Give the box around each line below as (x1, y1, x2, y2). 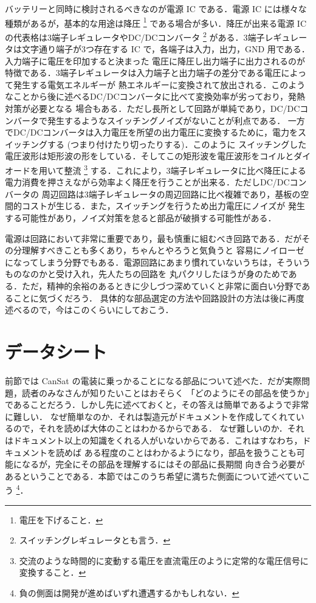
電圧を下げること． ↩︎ (19, 513, 103, 526)
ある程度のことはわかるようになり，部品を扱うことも (84, 446, 297, 458)
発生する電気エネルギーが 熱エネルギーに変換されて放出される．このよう (13, 78, 306, 91)
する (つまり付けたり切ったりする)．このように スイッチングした (47, 137, 307, 150)
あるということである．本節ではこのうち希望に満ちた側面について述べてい (5, 469, 302, 482)
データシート (5, 339, 108, 364)
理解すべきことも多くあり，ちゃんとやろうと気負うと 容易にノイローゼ (21, 244, 304, 257)
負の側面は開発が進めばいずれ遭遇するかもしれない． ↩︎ (19, 586, 239, 599)
